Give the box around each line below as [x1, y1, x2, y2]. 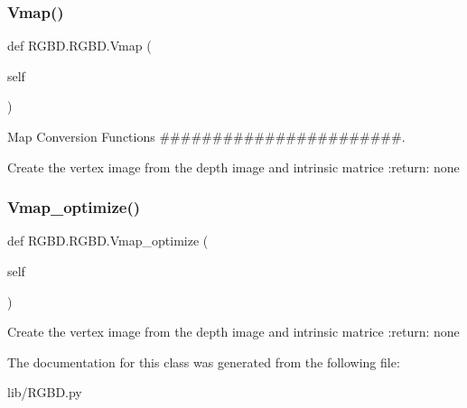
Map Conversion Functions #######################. [7, 127, 406, 145]
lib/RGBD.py [7, 383, 82, 402]
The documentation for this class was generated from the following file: [7, 352, 400, 371]
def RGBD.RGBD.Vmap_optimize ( [7, 231, 209, 250]
